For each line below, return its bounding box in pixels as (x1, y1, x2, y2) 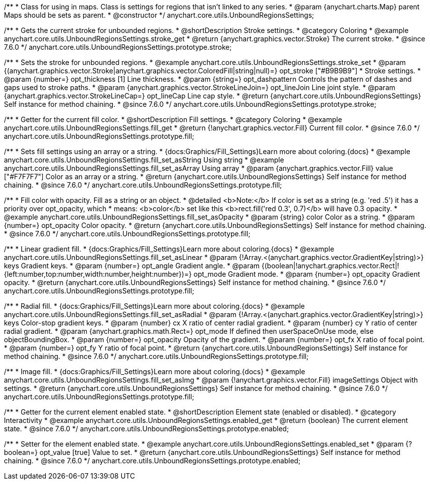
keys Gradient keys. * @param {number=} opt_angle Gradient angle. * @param (4, 261, 260, 270)
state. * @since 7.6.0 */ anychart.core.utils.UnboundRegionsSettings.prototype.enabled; (4, 424, 289, 433)
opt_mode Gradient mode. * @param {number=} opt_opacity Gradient (194, 270, 420, 278)
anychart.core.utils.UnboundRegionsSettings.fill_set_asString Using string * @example (4, 156, 284, 164)
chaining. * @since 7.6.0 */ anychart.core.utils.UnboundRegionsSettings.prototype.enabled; (4, 456, 300, 465)
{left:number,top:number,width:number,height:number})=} (4, 270, 192, 278)
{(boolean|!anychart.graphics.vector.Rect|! (262, 261, 399, 270)
